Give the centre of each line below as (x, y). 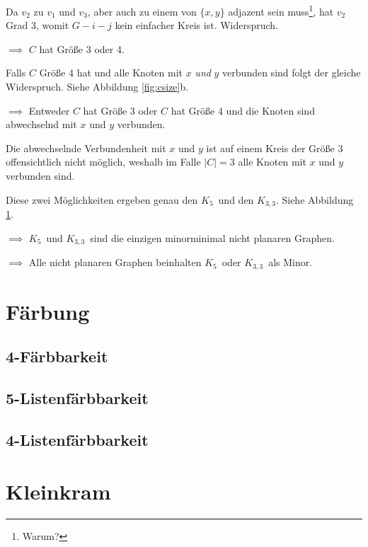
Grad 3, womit (38, 25)
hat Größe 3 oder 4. (82, 48)
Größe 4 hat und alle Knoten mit (111, 73)
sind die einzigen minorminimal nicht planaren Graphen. (212, 237)
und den (236, 199)
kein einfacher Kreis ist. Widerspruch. (197, 25)
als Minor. (291, 262)
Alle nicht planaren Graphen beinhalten (115, 262)
